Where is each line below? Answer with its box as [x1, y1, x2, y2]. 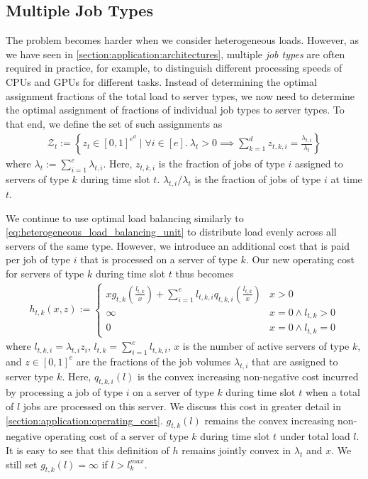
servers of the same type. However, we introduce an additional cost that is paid [6, 238, 350, 253]
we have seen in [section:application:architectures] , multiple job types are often [6, 46, 345, 61]
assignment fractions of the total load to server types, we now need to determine [6, 88, 355, 103]
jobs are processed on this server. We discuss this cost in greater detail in [23, 399, 341, 414]
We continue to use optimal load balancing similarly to [6, 210, 244, 225]
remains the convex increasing [204, 412, 335, 427]
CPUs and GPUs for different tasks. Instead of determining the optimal [6, 74, 317, 89]
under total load [279, 429, 350, 444]
